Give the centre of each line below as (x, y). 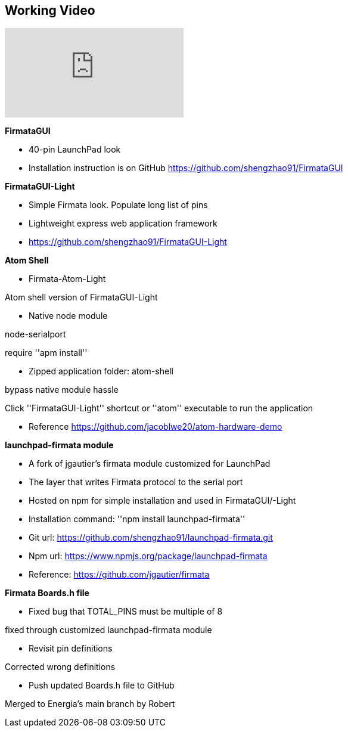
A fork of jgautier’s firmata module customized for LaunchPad (150, 464)
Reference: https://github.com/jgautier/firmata (119, 575)
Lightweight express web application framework (123, 224)
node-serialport (35, 334)
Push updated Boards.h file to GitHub (102, 686)
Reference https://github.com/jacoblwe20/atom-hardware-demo (156, 427)
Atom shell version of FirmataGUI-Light (81, 297)
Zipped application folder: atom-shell (101, 371)
